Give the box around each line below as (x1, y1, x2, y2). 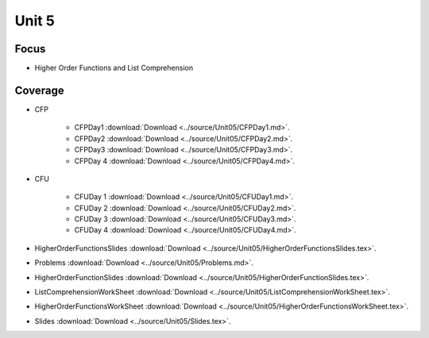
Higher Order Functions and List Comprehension (34, 63, 194, 73)
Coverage (14, 83, 64, 97)
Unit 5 (14, 12, 55, 29)
